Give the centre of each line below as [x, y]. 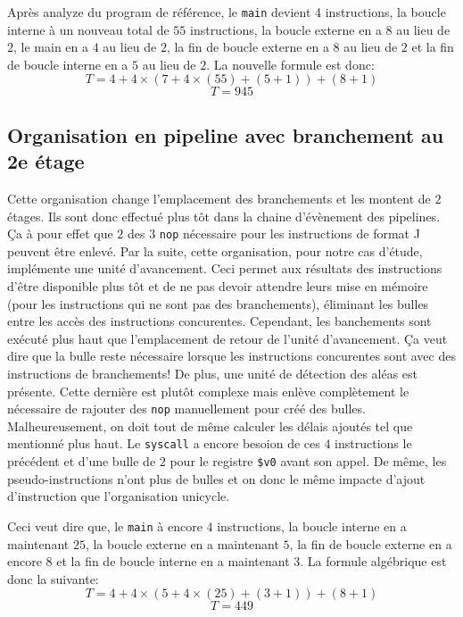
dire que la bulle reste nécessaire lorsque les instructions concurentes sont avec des [231, 356]
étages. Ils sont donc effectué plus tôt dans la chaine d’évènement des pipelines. [224, 216]
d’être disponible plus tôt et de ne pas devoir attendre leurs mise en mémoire [218, 286]
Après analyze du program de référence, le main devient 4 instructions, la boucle [227, 12]
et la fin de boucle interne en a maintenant [173, 561]
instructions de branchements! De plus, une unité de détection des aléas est [213, 374]
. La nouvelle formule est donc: [290, 64]
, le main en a [51, 47]
